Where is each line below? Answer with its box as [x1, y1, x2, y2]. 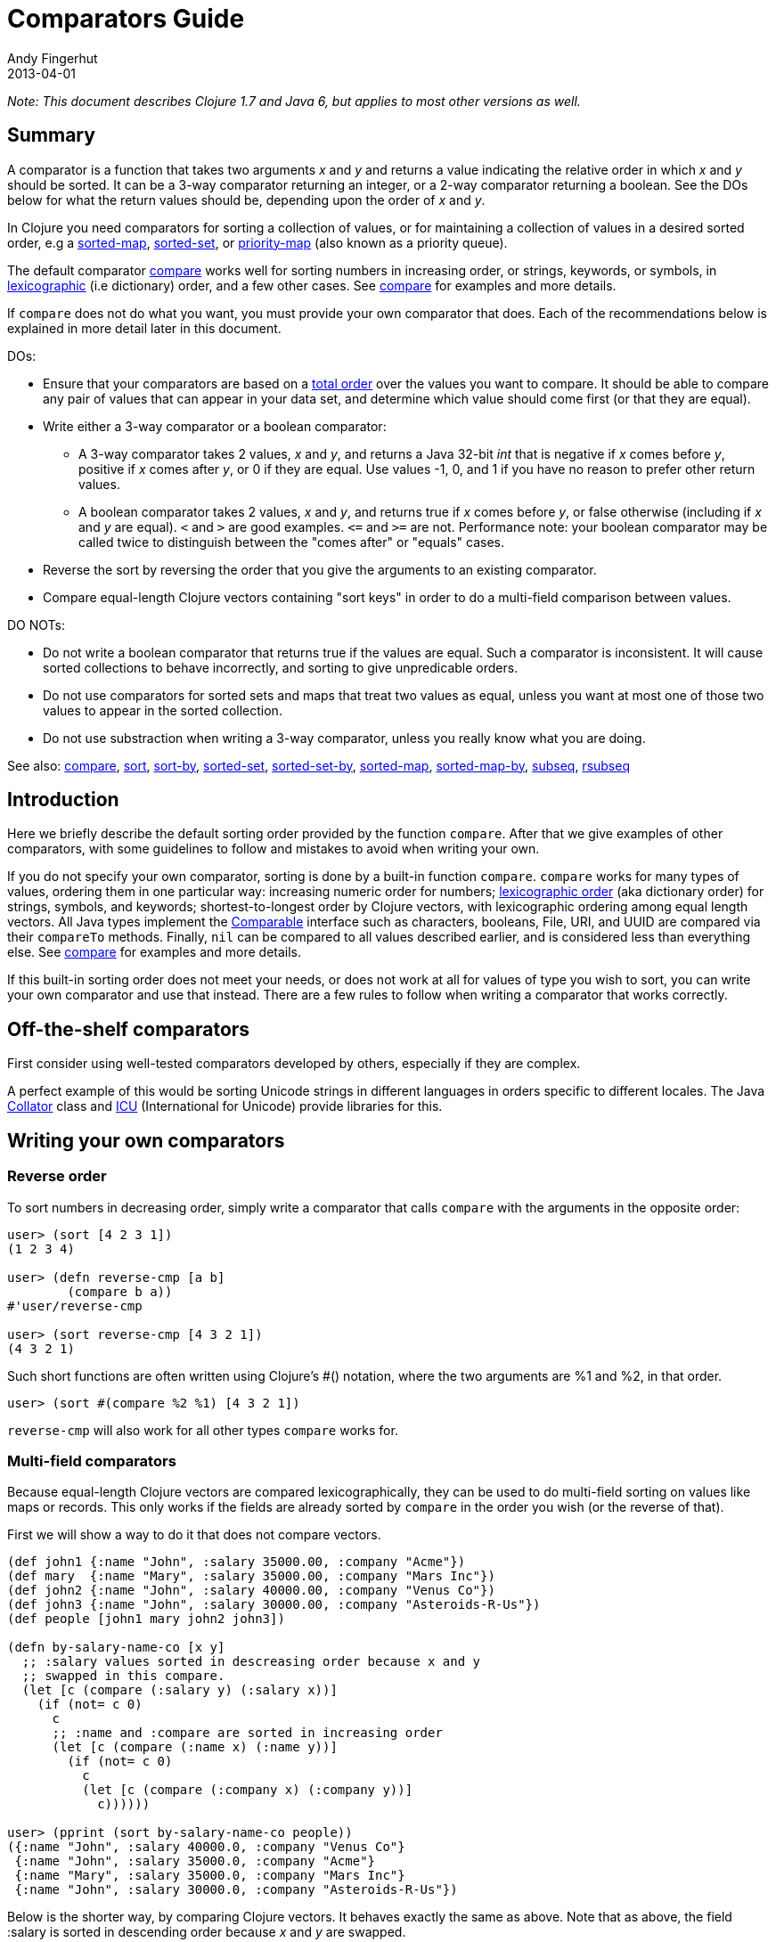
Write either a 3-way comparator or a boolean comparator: [43, 418, 387, 434]
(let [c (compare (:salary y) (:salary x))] [21, 1683, 338, 1698]
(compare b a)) [67, 1284, 173, 1299]
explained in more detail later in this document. [7, 320, 282, 336]
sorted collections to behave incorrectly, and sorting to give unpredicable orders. [43, 659, 519, 675]
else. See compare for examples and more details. [7, 944, 302, 960]
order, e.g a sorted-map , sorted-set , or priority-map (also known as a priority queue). [7, 234, 508, 250]
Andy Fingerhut [7, 50, 98, 66]
